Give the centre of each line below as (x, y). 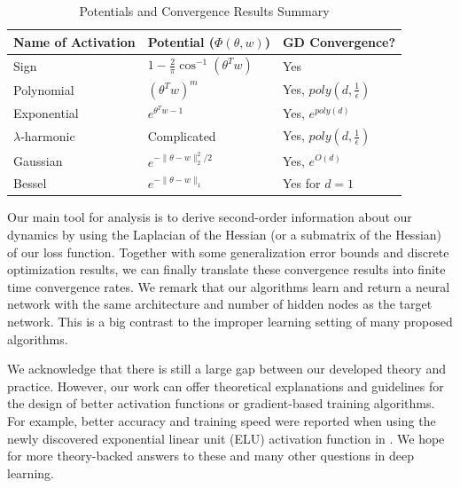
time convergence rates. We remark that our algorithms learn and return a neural (229, 286)
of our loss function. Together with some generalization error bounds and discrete (228, 252)
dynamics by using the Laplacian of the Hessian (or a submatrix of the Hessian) (225, 235)
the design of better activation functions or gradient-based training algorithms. (221, 403)
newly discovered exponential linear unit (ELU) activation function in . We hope (226, 438)
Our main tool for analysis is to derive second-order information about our (210, 217)
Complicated (182, 136)
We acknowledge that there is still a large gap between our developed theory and (226, 369)
